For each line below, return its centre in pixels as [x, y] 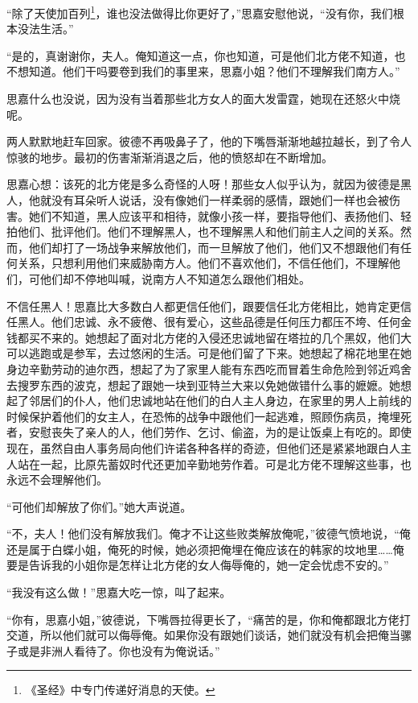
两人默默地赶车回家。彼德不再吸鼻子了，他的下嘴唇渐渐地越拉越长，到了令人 [209, 141]
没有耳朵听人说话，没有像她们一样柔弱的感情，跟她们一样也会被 [220, 200]
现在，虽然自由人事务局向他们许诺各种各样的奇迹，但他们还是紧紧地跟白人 [203, 447]
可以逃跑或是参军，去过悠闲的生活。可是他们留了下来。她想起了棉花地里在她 [209, 353]
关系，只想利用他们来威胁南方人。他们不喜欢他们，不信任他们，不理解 [203, 263]
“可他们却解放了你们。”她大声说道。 [99, 506]
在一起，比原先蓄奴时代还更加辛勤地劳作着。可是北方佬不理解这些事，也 [220, 463]
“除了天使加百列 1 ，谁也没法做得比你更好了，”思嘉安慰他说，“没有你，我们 [200, 12]
